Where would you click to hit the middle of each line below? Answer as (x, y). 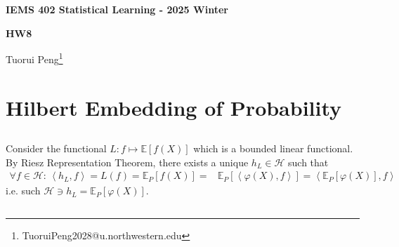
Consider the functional (56, 148)
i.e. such (23, 191)
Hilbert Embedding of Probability (174, 107)
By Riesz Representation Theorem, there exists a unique (127, 162)
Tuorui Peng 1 (34, 58)
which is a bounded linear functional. (273, 148)
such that (308, 162)
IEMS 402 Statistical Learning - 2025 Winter (117, 9)
